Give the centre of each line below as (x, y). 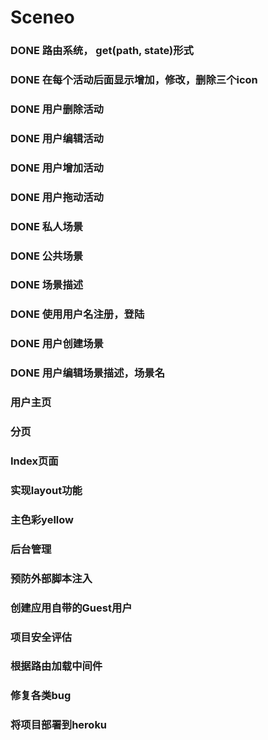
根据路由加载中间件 (56, 666)
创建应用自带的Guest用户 (71, 608)
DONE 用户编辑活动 (57, 138)
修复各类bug (41, 696)
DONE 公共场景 (47, 256)
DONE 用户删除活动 (57, 109)
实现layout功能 (46, 490)
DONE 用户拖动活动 (57, 197)
